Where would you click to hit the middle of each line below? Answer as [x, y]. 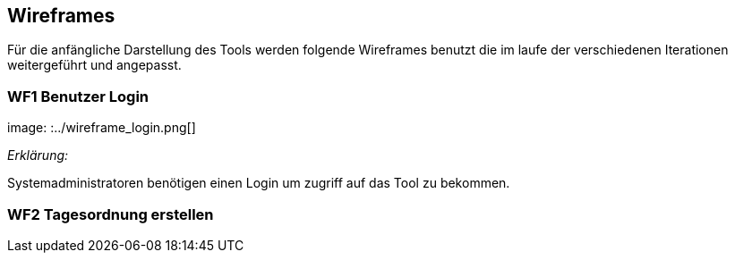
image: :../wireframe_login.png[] [102, 128]
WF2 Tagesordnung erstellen [111, 214]
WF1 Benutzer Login [78, 96]
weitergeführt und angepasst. [94, 65]
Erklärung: [38, 155]
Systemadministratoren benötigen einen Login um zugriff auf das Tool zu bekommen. [259, 183]
